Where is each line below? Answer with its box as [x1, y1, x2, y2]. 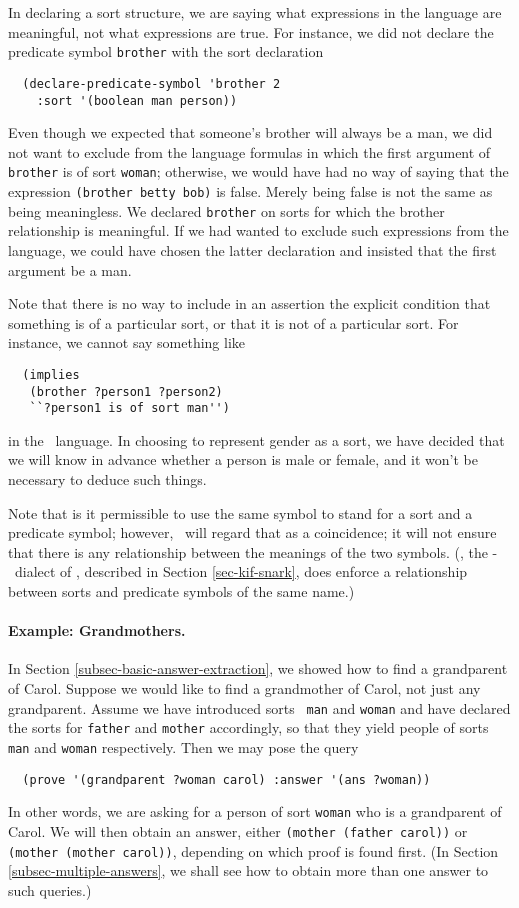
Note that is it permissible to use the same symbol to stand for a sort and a [8, 502, 473, 523]
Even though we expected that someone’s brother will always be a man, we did [8, 122, 493, 143]
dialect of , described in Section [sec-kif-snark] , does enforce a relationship [14, 561, 468, 582]
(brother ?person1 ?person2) [29, 384, 223, 399]
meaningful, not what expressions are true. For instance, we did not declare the [8, 21, 494, 42]
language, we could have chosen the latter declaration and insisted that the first [8, 239, 497, 260]
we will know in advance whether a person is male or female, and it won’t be [8, 449, 479, 470]
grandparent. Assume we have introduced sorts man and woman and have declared [8, 697, 511, 718]
